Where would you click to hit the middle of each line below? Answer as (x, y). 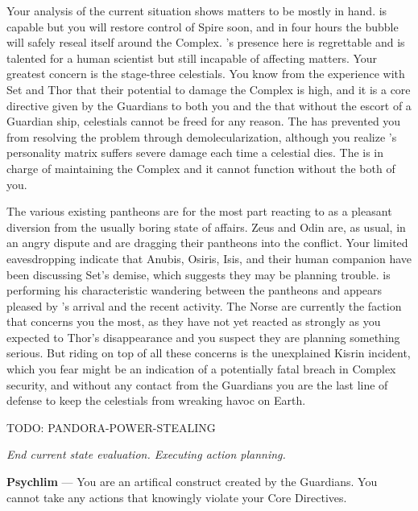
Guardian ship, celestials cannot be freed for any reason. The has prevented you (204, 121)
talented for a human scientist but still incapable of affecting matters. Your (192, 58)
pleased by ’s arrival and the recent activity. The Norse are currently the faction (204, 305)
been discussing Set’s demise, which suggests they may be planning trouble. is (199, 274)
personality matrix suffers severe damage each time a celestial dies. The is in (195, 152)
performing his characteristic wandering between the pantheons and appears (195, 290)
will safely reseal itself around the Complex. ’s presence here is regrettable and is (206, 42)
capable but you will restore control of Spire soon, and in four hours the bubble (203, 26)
